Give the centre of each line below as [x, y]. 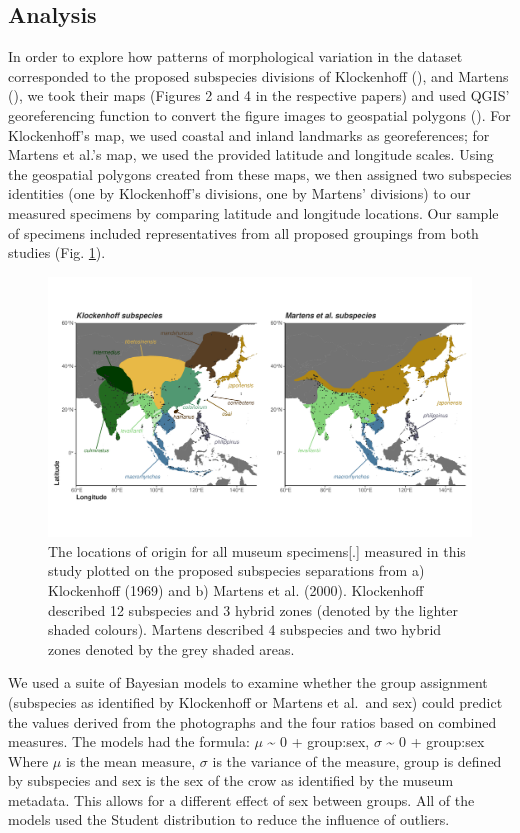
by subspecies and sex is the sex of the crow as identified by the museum [231, 780]
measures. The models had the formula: [129, 741]
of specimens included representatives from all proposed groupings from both [243, 232]
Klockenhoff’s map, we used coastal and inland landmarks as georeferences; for [249, 134]
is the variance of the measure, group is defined [357, 760]
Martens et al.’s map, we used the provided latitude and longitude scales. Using [251, 154]
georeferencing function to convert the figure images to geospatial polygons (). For [259, 114]
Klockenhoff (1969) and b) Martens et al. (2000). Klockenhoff [236, 589]
